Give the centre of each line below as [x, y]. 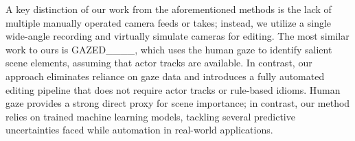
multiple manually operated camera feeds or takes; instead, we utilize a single [169, 22]
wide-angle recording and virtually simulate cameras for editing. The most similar [177, 36]
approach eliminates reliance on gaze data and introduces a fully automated [165, 76]
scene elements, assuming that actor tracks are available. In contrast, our [159, 63]
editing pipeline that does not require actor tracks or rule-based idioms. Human [173, 89]
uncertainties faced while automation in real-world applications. [139, 130]
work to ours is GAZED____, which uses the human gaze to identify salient [169, 49]
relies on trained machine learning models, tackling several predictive [150, 116]
